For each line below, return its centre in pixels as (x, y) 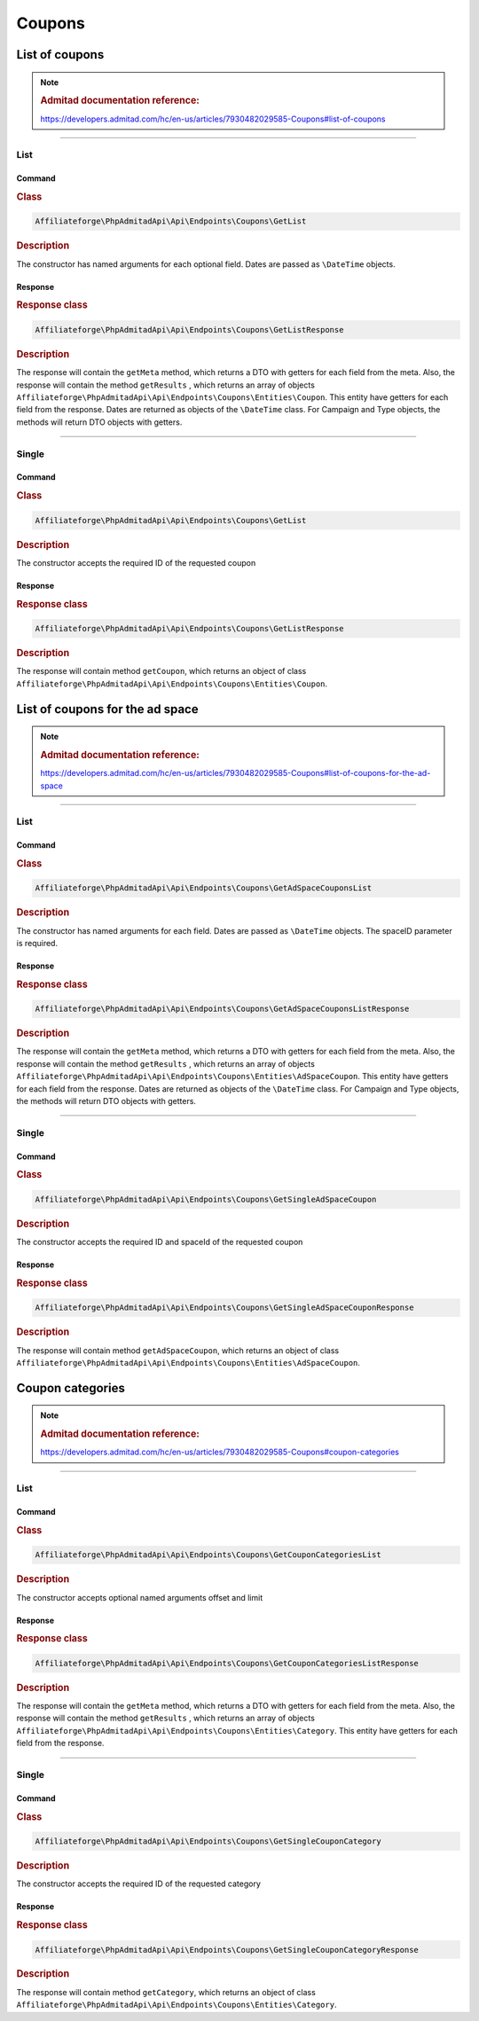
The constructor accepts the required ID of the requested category (139, 1884)
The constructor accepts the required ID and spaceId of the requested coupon (160, 1242)
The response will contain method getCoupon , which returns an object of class (161, 671)
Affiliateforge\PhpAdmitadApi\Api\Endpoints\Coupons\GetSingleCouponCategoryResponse (227, 1950)
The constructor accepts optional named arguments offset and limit (140, 1597)
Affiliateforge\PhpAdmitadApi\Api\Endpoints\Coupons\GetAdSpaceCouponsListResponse (222, 1009)
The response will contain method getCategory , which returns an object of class (166, 1992)
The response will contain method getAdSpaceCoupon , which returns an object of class (178, 1350)
